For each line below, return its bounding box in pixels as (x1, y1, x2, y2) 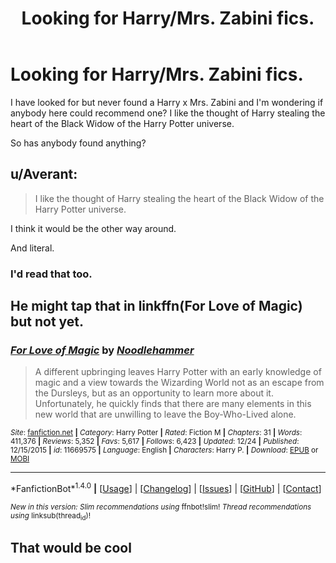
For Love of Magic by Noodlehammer (10, 343, 195, 357)
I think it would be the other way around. (10, 222, 177, 234)
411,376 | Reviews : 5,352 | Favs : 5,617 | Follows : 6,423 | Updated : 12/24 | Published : (10, 437, 300, 447)
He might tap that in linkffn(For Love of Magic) (10, 298, 303, 315)
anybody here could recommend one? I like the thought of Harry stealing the (10, 107, 326, 119)
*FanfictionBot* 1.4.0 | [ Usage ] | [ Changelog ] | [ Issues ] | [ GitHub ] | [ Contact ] (10, 481, 322, 495)
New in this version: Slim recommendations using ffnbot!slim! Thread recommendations (10, 502, 312, 512)
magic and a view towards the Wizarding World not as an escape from (34, 377, 325, 389)
